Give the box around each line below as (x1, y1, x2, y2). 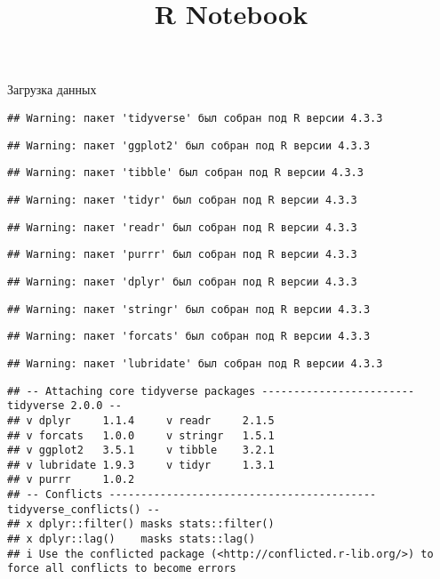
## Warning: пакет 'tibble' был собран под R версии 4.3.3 (7, 166, 364, 180)
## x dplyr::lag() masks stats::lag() (7, 533, 256, 546)
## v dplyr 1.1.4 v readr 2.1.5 (7, 414, 275, 427)
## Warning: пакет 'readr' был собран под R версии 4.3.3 (7, 221, 357, 234)
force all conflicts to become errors (7, 562, 236, 575)
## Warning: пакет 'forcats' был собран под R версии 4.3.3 (7, 330, 371, 343)
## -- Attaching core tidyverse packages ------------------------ (7, 384, 415, 398)
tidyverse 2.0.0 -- (7, 399, 122, 413)
